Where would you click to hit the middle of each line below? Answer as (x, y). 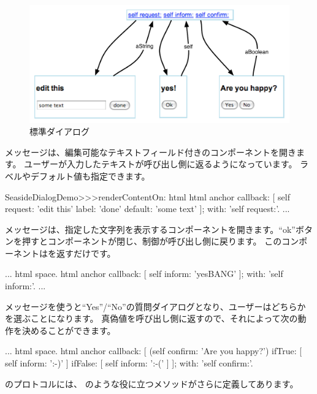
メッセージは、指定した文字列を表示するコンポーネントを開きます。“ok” (150, 229)
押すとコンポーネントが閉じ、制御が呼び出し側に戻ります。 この (152, 241)
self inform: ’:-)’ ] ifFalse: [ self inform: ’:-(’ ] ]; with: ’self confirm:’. (129, 363)
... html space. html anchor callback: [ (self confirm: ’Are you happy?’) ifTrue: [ (154, 351)
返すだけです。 (86, 253)
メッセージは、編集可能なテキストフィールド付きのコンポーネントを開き (151, 152)
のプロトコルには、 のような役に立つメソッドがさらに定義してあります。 (152, 383)
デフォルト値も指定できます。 (90, 176)
